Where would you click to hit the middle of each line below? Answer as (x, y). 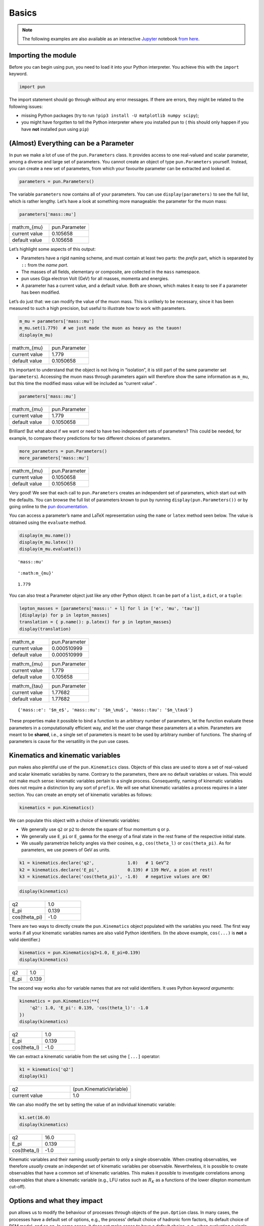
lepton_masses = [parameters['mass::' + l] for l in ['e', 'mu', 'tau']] (110, 608)
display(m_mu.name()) (45, 535)
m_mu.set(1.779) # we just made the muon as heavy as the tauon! (100, 328)
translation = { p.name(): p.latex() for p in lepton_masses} (95, 622)
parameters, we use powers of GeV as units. (66, 850)
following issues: (26, 106)
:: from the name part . (45, 265)
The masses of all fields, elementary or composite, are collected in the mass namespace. (111, 272)
